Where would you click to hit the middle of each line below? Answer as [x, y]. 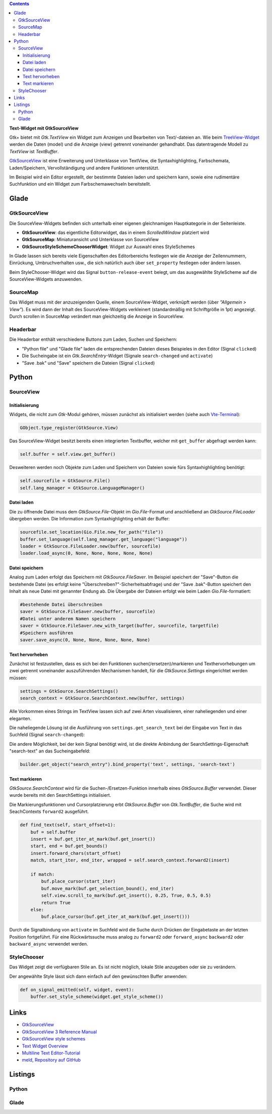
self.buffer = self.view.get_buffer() [68, 454]
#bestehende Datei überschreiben [61, 605]
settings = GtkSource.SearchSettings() [69, 691]
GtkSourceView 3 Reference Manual [59, 1032]
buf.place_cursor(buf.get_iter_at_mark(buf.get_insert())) [116, 917]
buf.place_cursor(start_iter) [78, 882]
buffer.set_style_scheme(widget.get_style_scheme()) [97, 996]
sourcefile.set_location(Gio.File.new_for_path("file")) [92, 532]
